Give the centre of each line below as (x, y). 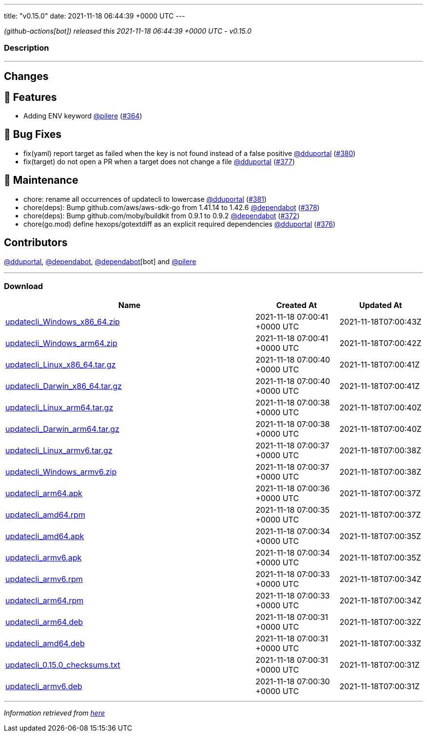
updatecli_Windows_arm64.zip (61, 343)
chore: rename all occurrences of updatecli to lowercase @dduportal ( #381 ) (145, 199)
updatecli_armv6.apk (44, 558)
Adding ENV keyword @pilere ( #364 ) (83, 116)
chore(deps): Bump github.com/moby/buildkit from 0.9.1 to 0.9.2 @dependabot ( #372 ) (162, 215)
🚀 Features (30, 97)
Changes (26, 77)
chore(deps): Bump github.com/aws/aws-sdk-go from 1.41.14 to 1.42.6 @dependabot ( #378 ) (172, 207)
